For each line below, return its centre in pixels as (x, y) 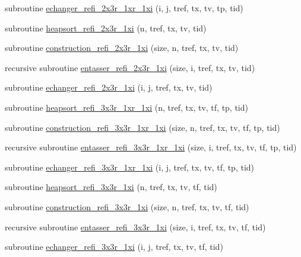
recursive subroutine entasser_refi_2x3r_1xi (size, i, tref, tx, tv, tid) (130, 67)
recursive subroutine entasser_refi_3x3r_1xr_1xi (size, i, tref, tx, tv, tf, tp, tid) (151, 147)
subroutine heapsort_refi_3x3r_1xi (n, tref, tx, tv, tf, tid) (111, 187)
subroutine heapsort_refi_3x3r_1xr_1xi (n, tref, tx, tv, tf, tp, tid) (126, 107)
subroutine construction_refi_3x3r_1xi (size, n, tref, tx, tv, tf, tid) (127, 206)
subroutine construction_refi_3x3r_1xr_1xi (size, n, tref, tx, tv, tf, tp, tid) (142, 127)
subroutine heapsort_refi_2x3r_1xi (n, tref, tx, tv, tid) (106, 28)
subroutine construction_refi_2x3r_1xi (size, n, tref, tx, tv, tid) (122, 48)
